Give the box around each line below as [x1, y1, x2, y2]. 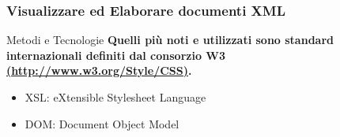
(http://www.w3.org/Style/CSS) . [6, 62, 192, 79]
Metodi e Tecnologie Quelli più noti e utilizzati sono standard [6, 31, 334, 48]
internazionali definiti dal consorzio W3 [6, 46, 226, 63]
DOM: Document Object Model [25, 115, 179, 131]
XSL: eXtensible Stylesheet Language [25, 89, 206, 105]
